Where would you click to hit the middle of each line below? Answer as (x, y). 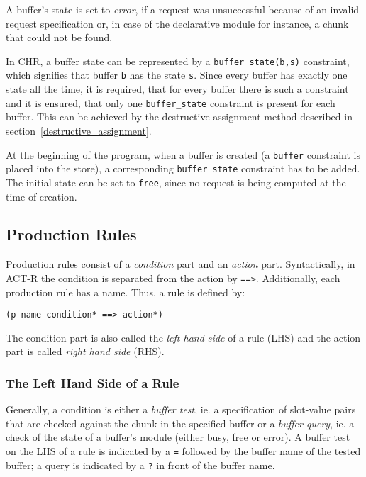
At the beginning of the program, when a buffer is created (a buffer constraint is (183, 154)
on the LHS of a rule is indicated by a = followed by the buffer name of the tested (183, 450)
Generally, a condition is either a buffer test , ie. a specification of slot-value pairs (181, 409)
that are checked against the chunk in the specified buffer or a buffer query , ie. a (180, 423)
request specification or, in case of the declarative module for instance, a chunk (177, 23)
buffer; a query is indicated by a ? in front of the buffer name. (140, 465)
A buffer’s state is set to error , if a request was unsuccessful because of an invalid (183, 9)
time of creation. (41, 196)
